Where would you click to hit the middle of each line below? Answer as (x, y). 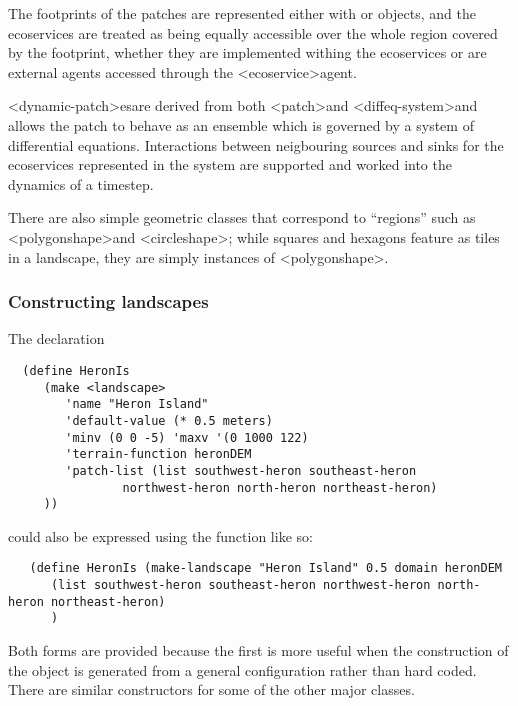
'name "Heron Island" (137, 404)
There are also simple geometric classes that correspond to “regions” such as (242, 217)
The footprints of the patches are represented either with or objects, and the (242, 13)
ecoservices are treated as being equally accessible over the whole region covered (253, 32)
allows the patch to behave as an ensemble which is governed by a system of (241, 124)
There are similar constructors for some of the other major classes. (211, 689)
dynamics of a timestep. (81, 183)
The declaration (56, 338)
